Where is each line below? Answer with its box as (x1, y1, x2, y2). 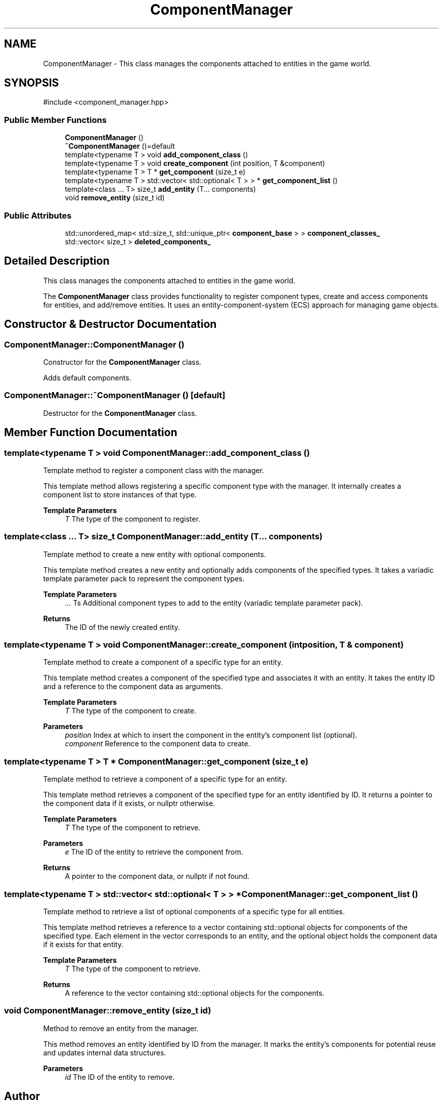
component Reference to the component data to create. (65, 739, 250, 748)
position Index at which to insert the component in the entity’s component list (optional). (65, 731, 358, 740)
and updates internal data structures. (43, 1048, 166, 1057)
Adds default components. (43, 373, 131, 382)
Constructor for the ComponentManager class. (43, 358, 202, 366)
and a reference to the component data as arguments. (43, 682, 223, 691)
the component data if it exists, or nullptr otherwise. (43, 799, 215, 808)
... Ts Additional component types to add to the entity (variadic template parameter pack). (65, 598, 363, 607)
